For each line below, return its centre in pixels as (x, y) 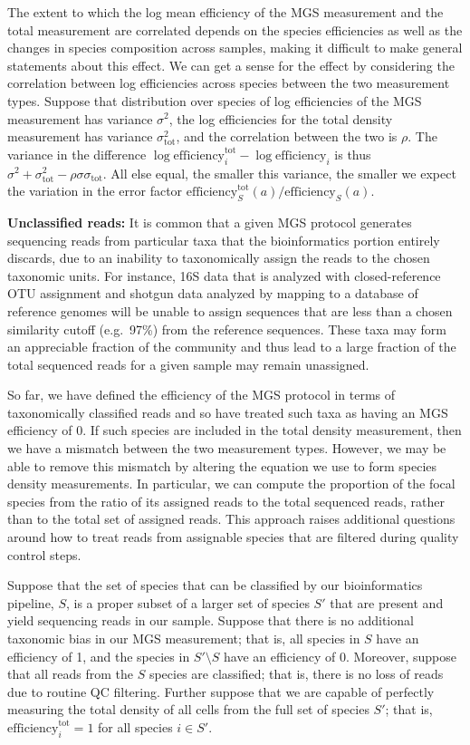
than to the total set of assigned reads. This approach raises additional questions (231, 519)
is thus (353, 154)
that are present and (387, 602)
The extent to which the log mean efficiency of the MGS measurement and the (225, 12)
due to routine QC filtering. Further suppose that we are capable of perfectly (221, 691)
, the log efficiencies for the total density (281, 118)
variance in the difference (77, 154)
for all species (135, 726)
